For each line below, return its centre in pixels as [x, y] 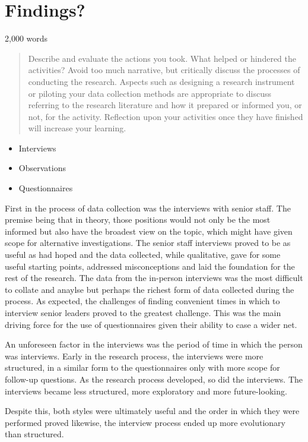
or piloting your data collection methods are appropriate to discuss [150, 93]
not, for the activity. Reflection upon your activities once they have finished [166, 116]
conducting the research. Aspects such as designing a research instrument [161, 81]
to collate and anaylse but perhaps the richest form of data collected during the [150, 289]
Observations [42, 168]
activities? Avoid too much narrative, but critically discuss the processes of [164, 70]
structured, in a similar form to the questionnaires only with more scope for [142, 367]
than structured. [34, 434]
